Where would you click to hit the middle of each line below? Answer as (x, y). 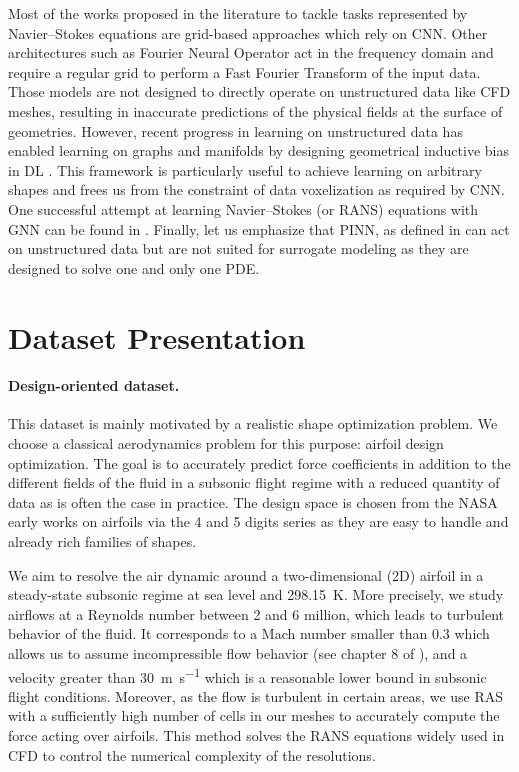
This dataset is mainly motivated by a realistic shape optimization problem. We (253, 423)
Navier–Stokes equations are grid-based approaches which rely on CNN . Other (248, 32)
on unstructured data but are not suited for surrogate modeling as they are (238, 248)
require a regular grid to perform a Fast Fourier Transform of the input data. (244, 71)
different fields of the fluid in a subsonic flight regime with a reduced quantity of (254, 482)
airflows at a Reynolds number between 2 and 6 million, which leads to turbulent (256, 613)
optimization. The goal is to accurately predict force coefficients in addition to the (259, 462)
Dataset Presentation (157, 336)
